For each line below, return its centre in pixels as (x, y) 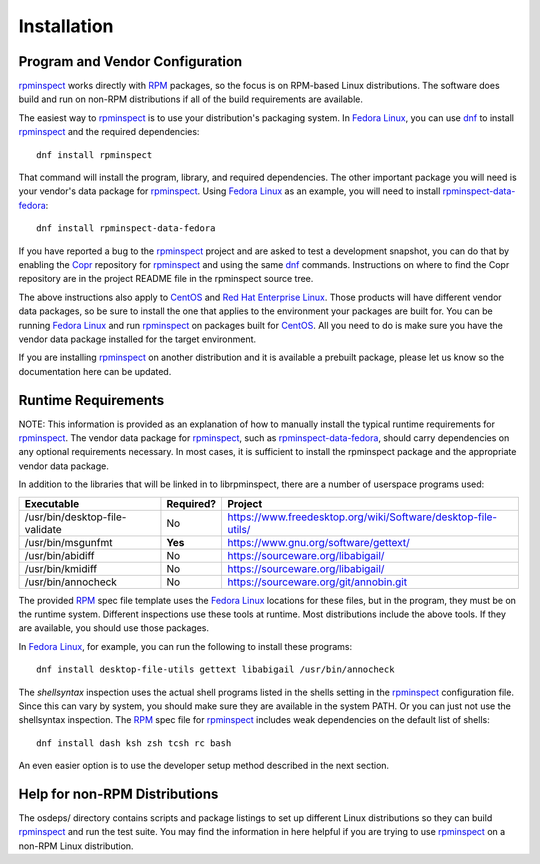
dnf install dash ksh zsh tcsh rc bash (134, 743)
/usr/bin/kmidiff (61, 568)
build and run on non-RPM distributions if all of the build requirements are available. (191, 99)
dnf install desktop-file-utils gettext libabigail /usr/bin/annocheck (215, 669)
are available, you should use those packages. (114, 628)
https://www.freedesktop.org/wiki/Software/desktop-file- (362, 517)
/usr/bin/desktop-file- (75, 517)
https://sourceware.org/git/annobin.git (317, 582)
